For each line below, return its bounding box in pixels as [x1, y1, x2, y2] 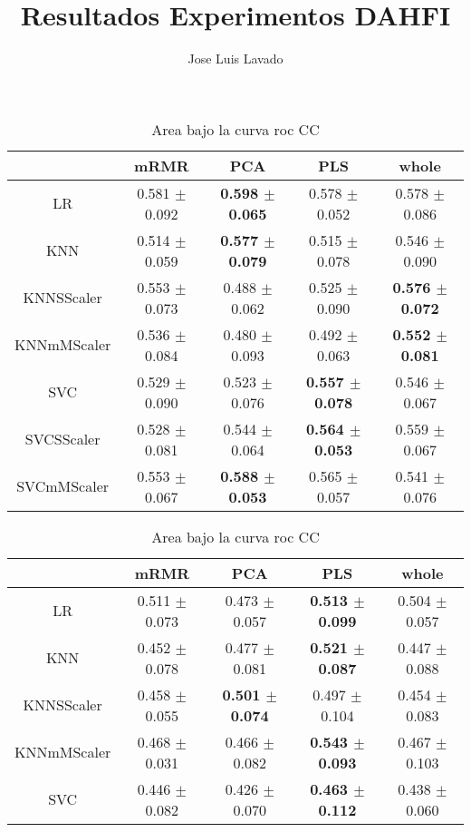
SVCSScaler [24, 428, 101, 450]
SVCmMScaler [16, 475, 110, 497]
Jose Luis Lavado [187, 49, 284, 68]
